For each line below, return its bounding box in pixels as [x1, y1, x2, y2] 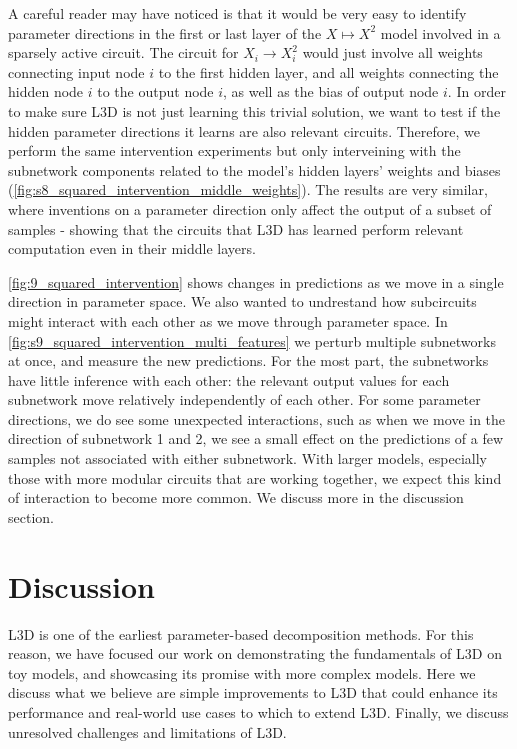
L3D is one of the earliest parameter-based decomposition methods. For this [8, 623, 474, 644]
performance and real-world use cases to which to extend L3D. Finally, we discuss [8, 701, 509, 722]
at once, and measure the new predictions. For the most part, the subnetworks [8, 350, 489, 371]
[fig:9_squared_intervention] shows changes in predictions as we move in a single [8, 271, 504, 292]
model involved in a [380, 22, 501, 43]
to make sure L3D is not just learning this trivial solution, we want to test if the [8, 100, 501, 121]
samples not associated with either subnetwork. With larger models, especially [8, 448, 488, 469]
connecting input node [8, 61, 145, 82]
